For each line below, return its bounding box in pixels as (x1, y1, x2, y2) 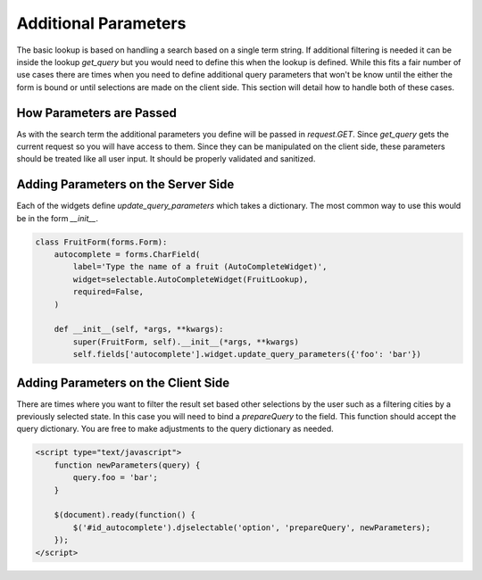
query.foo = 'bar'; (72, 473, 158, 483)
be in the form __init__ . (16, 212, 98, 223)
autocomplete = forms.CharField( (54, 250, 201, 260)
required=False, (72, 286, 145, 297)
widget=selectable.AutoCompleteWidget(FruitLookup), (72, 274, 309, 285)
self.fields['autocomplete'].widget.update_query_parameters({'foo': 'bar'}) (72, 349, 421, 360)
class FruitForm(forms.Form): (35, 236, 168, 247)
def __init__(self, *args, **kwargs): (54, 324, 224, 335)
